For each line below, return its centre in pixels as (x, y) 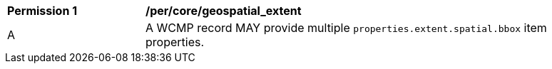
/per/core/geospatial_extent (224, 11)
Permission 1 (42, 11)
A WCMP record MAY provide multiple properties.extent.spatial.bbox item (346, 28)
